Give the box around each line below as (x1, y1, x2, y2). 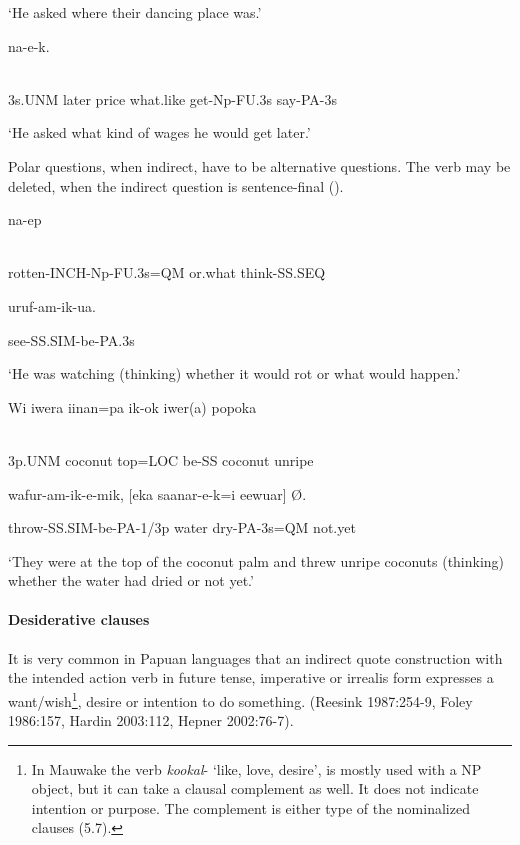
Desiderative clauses (8, 609, 150, 630)
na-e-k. (8, 35, 50, 56)
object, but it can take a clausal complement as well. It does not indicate (31, 778, 479, 799)
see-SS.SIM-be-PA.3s (8, 329, 135, 350)
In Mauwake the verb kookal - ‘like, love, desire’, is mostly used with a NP (31, 758, 482, 779)
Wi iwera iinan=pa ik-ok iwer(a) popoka (8, 396, 257, 417)
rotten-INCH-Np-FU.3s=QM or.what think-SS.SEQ (8, 262, 326, 283)
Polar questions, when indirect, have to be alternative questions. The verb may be (8, 155, 511, 176)
